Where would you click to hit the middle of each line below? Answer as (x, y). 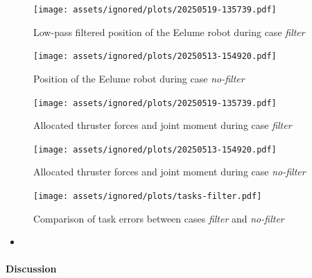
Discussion (31, 269)
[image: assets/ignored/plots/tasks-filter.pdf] (148, 196)
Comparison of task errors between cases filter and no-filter (159, 218)
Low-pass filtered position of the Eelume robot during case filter (169, 32)
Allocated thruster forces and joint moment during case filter (163, 125)
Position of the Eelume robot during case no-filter (139, 78)
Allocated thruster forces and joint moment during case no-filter (170, 172)
